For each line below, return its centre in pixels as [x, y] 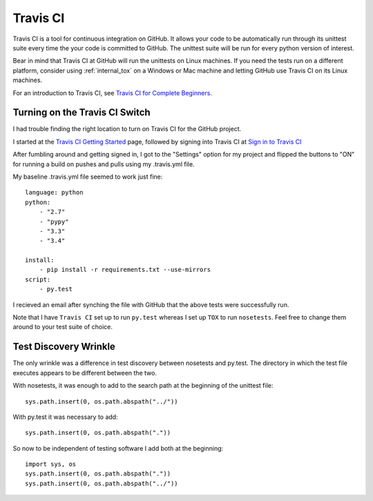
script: [38, 279]
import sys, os [51, 464]
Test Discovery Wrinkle [64, 347]
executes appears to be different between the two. [85, 373]
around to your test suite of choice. [63, 327]
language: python [54, 193]
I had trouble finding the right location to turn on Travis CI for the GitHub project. [127, 129]
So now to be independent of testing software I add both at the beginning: [118, 448]
